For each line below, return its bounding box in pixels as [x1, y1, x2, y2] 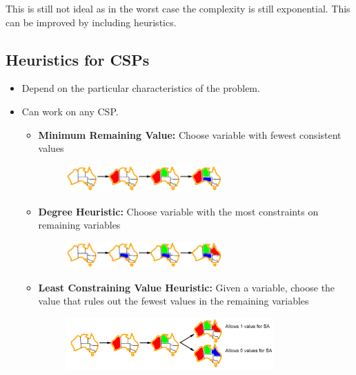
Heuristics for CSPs [6, 48, 150, 70]
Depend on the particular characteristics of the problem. [21, 81, 260, 95]
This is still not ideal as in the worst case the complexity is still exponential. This [6, 1, 350, 15]
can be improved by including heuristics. [6, 15, 177, 29]
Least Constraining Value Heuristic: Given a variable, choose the [38, 280, 335, 294]
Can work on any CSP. [21, 104, 119, 118]
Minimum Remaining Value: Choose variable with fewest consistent [38, 127, 342, 142]
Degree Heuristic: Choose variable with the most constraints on [38, 204, 319, 218]
